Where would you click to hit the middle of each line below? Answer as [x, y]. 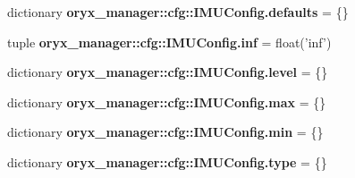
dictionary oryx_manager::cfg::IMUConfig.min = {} [165, 132]
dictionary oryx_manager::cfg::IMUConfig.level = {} [168, 72]
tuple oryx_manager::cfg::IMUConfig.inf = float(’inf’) [169, 42]
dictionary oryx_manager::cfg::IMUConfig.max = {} [167, 102]
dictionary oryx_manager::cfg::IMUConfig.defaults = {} [178, 12]
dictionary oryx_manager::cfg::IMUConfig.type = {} [167, 161]
